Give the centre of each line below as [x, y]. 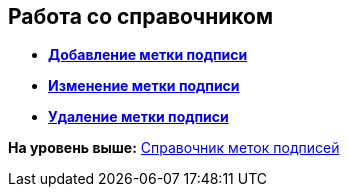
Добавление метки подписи [148, 55]
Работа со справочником [141, 16]
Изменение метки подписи [144, 86]
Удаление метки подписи [138, 117]
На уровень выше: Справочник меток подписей [174, 148]
